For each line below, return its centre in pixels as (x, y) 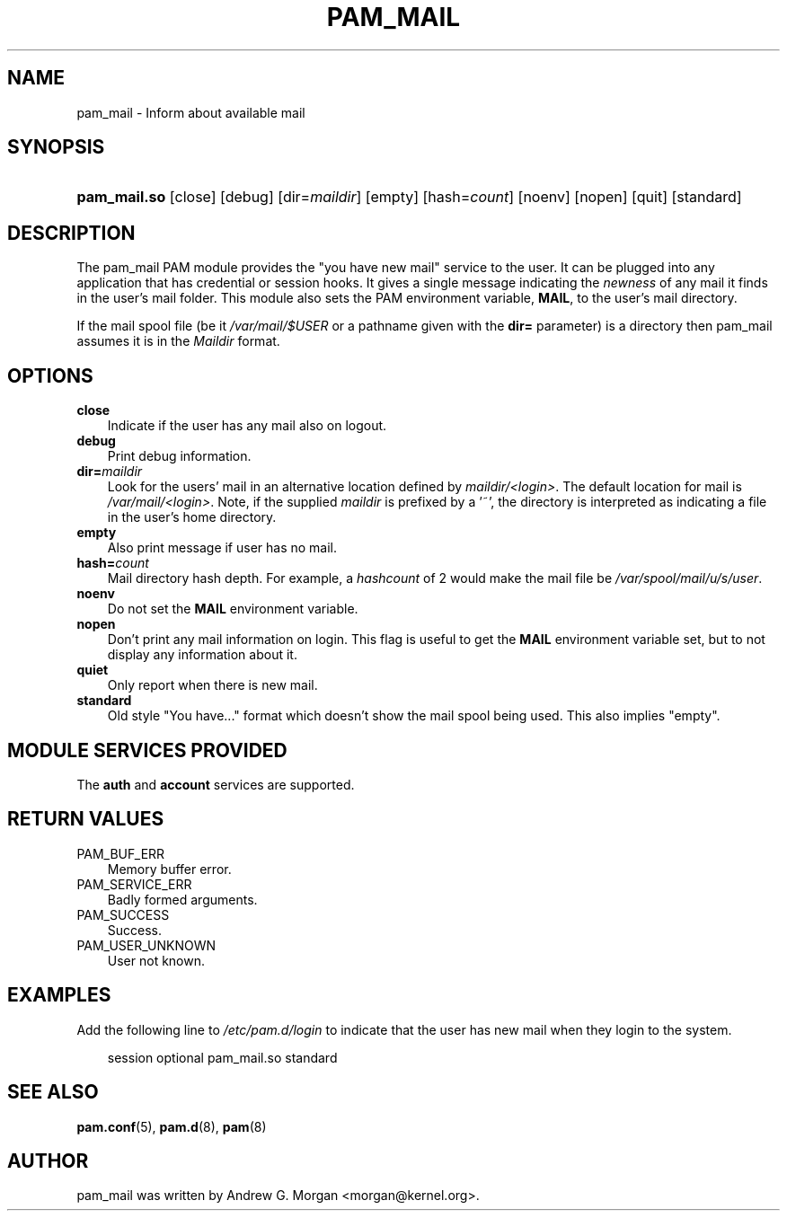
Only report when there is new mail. (212, 685)
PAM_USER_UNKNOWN (146, 945)
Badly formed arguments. (182, 899)
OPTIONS (50, 375)
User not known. (156, 960)
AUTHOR (48, 1161)
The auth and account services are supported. (216, 784)
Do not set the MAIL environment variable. (233, 609)
